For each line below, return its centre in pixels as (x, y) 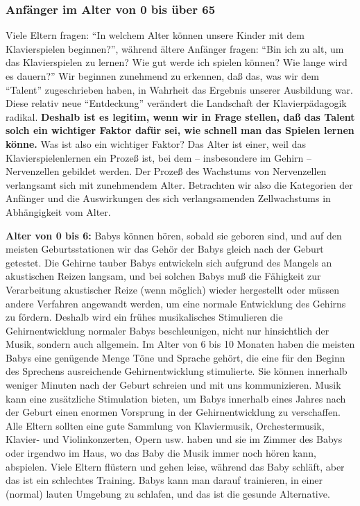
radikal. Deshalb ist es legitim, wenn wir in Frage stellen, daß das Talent (180, 116)
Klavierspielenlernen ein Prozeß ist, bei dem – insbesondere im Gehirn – (159, 157)
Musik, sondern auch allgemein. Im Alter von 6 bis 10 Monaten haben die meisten (180, 344)
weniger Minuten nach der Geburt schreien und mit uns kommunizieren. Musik (173, 385)
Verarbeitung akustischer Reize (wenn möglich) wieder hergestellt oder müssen (173, 289)
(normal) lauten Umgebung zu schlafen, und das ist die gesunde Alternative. (168, 493)
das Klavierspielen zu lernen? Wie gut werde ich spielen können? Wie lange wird (177, 62)
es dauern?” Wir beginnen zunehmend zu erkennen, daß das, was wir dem (162, 76)
